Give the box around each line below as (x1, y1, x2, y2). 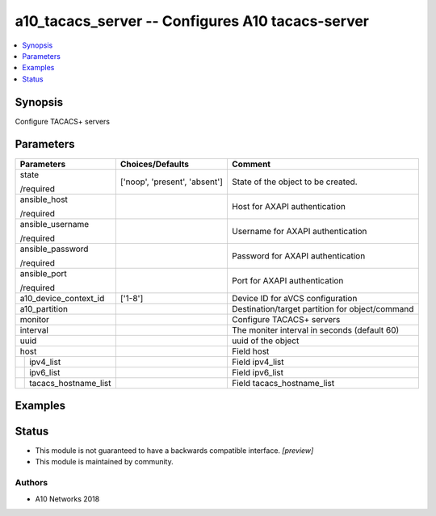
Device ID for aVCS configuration (231, 292, 358, 304)
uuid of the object (231, 335, 300, 346)
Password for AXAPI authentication (231, 250, 366, 262)
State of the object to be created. (231, 176, 358, 187)
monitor (19, 313, 50, 325)
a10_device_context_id (19, 292, 105, 304)
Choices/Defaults (119, 158, 190, 170)
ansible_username (19, 218, 90, 229)
